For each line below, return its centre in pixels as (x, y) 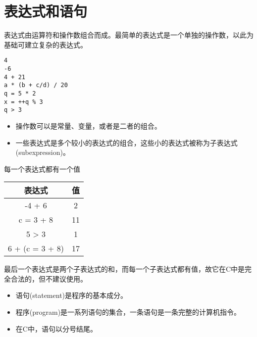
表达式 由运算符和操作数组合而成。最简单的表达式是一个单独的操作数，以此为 (129, 35)
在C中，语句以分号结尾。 (56, 328)
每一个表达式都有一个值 (42, 168)
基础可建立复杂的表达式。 (46, 44)
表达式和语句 (46, 11)
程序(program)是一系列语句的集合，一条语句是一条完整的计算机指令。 (128, 312)
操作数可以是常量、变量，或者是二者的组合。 (88, 125)
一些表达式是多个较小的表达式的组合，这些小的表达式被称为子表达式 (127, 142)
